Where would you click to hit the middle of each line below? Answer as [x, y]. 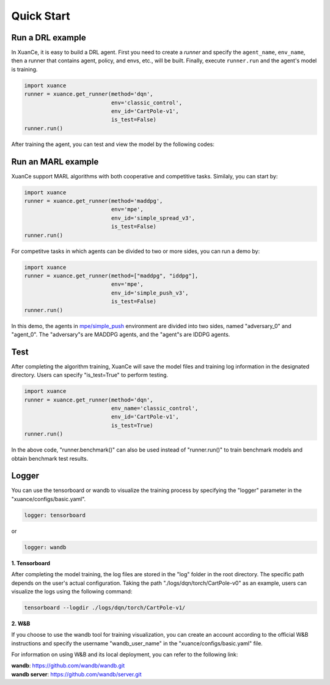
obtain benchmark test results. [50, 458]
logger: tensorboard [55, 515]
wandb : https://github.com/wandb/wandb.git [68, 665]
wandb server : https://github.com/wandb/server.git [76, 674]
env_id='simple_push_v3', [150, 293]
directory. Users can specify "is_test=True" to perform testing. [90, 375]
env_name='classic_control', [155, 408]
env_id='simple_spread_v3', [153, 218]
